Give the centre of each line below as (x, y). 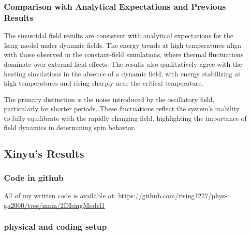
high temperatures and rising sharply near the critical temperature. (104, 83)
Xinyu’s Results (44, 154)
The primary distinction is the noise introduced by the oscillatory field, (109, 99)
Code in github (34, 177)
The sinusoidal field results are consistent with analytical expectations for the (119, 36)
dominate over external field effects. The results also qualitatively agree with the (123, 64)
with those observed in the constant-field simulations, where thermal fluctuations (124, 54)
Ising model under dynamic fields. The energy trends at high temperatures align (123, 45)
